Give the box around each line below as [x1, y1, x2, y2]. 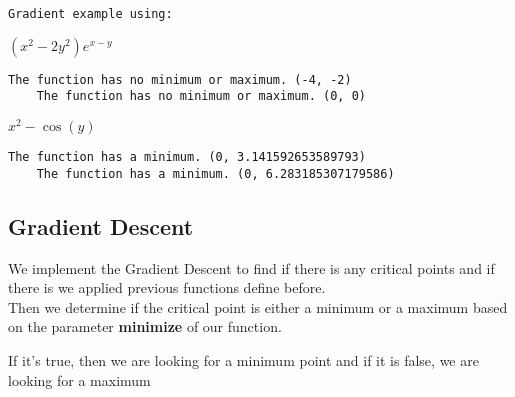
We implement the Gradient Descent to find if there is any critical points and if [8, 257, 495, 278]
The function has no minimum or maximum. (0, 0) [36, 89, 366, 104]
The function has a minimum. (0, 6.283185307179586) [36, 166, 395, 181]
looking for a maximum [8, 369, 151, 390]
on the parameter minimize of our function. [8, 316, 282, 337]
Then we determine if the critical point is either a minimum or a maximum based [8, 296, 508, 317]
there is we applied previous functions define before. [8, 277, 326, 298]
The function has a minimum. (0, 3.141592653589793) [8, 150, 366, 165]
